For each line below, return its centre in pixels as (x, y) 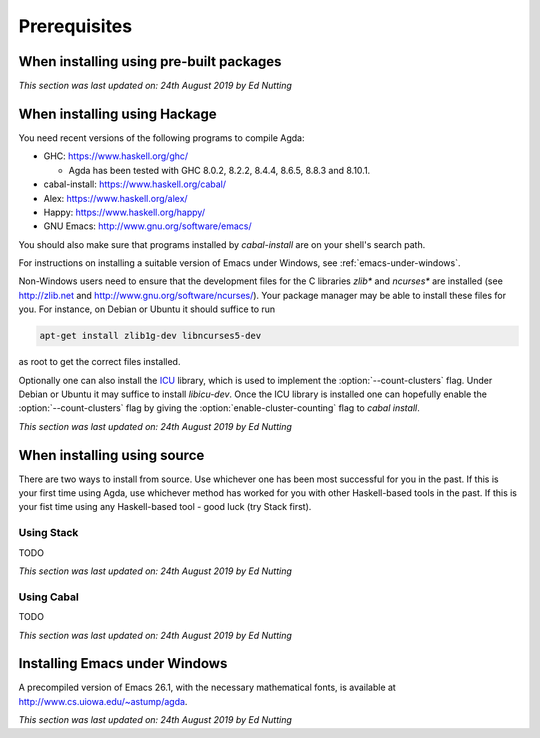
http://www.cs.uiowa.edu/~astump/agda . (103, 701)
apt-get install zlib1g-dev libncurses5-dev (150, 336)
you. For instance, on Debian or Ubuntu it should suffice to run (147, 309)
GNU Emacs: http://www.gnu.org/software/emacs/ (147, 226)
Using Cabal (48, 597)
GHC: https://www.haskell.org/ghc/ (116, 156)
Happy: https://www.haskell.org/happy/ (124, 212)
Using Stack (48, 533)
